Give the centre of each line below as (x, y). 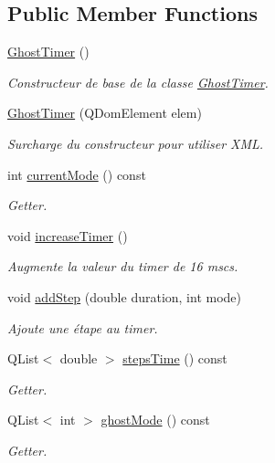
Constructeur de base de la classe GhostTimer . (138, 82)
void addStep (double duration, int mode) (125, 296)
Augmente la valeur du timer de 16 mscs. (123, 266)
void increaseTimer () (68, 235)
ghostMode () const (155, 420)
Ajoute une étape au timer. (83, 327)
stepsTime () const (175, 358)
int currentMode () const (77, 174)
